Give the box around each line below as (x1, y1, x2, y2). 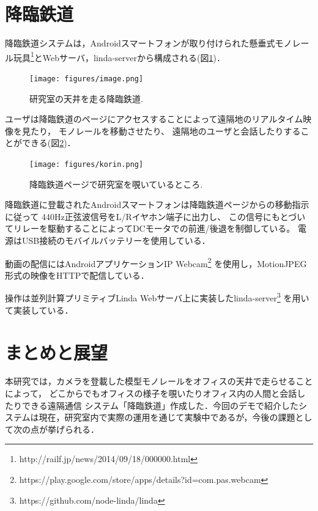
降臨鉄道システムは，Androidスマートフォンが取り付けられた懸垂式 (5, 37, 275, 50)
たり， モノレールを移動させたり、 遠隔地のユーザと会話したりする (30, 124, 301, 137)
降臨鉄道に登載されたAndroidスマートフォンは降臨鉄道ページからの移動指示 (5, 198, 309, 211)
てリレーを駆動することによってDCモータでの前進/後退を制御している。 (5, 222, 295, 235)
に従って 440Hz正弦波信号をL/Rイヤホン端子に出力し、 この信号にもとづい (5, 210, 306, 222)
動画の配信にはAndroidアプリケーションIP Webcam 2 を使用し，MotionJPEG (5, 255, 307, 270)
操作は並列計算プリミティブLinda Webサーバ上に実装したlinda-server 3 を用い (5, 290, 309, 304)
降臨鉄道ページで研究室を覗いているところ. (29, 177, 203, 190)
